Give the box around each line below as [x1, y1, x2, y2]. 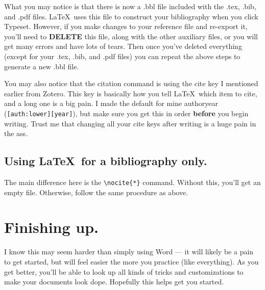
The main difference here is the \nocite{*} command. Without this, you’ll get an [4, 176, 261, 187]
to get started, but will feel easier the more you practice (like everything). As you [4, 256, 259, 267]
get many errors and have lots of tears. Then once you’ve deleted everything [4, 41, 242, 51]
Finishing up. [4, 217, 99, 238]
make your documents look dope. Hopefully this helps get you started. [4, 276, 224, 287]
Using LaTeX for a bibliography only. [4, 153, 207, 169]
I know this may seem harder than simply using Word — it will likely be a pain [4, 246, 254, 257]
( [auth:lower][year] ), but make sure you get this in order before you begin [4, 108, 249, 118]
